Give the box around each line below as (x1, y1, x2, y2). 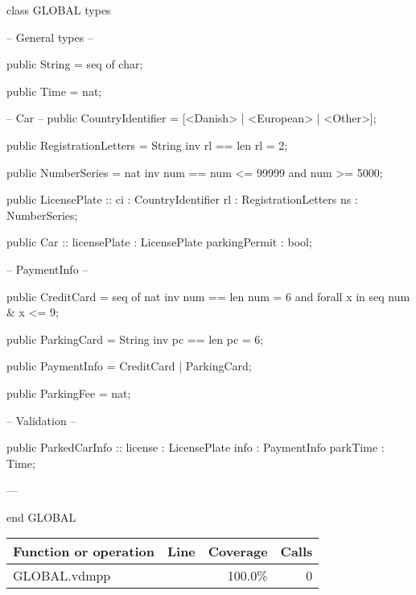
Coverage (208, 542, 268, 561)
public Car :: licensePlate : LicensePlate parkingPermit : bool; (6, 233, 312, 250)
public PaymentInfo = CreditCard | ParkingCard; (6, 357, 252, 374)
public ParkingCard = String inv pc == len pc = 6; (6, 330, 264, 347)
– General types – (6, 28, 93, 45)
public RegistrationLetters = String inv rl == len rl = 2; (6, 136, 288, 153)
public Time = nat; (6, 82, 102, 99)
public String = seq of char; (6, 56, 143, 72)
